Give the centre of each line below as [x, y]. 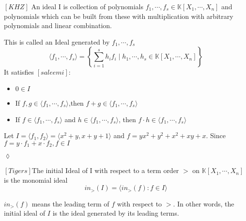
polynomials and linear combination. [58, 25]
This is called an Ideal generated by [57, 41]
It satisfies [19, 72]
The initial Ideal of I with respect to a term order [105, 170]
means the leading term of [70, 203]
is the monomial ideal [36, 180]
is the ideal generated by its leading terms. [116, 213]
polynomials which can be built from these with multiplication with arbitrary [119, 16]
